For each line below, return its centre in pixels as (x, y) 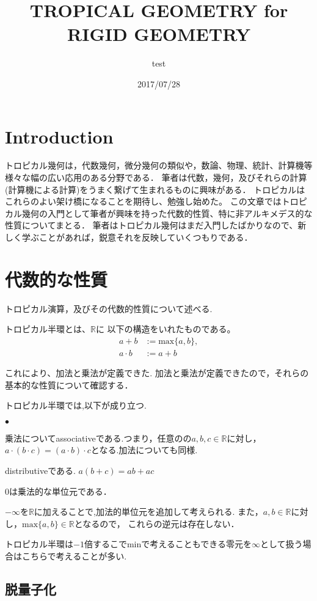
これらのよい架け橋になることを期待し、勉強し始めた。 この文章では (143, 201)
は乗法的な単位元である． (60, 491)
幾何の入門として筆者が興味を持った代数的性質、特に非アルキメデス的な (167, 213)
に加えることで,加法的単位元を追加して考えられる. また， (148, 512)
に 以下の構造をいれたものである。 (166, 329)
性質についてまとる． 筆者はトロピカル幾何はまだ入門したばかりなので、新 (156, 225)
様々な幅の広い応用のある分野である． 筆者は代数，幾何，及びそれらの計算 (156, 177)
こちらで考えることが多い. (74, 555)
